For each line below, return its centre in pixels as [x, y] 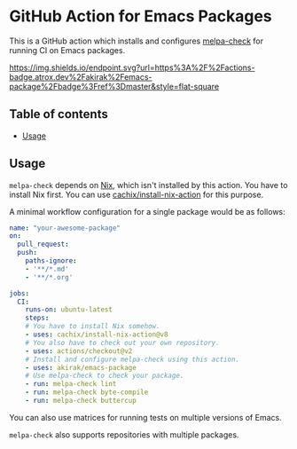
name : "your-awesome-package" [65, 228]
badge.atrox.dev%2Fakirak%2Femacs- [81, 76]
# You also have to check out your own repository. [122, 343]
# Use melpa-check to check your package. [105, 376]
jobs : [19, 293]
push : [27, 253]
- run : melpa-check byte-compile [87, 392]
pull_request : [43, 244]
